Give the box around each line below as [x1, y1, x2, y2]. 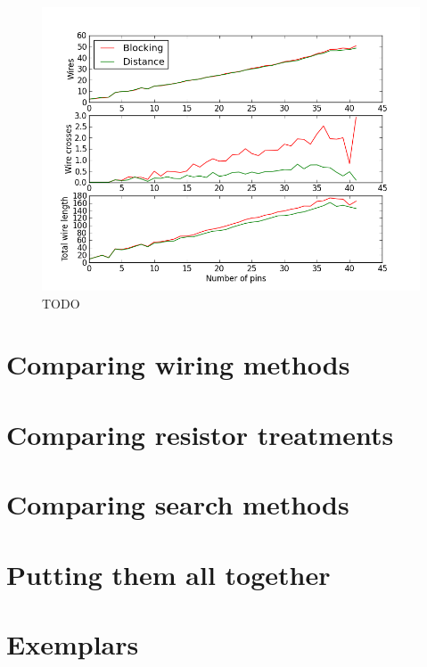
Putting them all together [6, 556, 331, 592]
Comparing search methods [6, 486, 349, 523]
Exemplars [6, 625, 139, 662]
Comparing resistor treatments [6, 416, 394, 452]
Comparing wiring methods [6, 346, 350, 383]
